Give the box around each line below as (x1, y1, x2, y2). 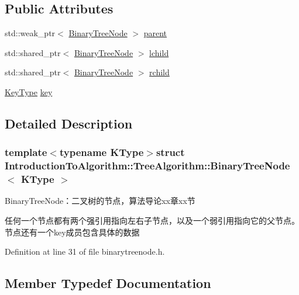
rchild (149, 66, 170, 78)
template (5, 145, 47, 159)
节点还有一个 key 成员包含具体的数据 (5, 225, 140, 238)
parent (143, 27, 167, 39)
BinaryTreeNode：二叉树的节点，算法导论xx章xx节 (5, 195, 195, 207)
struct (156, 145, 185, 159)
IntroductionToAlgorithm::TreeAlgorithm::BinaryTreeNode (5, 158, 290, 173)
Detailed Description (5, 114, 133, 132)
